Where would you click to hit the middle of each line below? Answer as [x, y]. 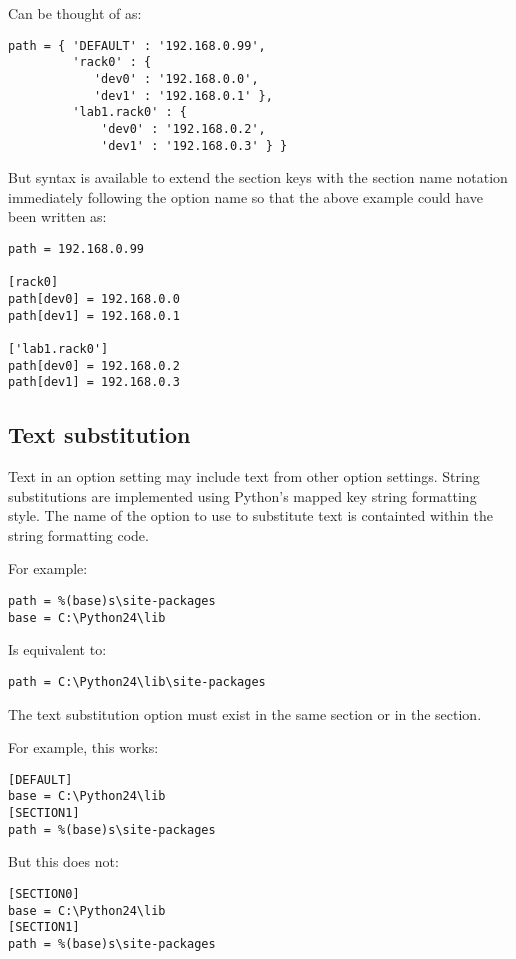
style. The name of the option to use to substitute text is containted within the [250, 515]
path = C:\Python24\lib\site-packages [137, 681]
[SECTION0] [44, 894]
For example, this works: [83, 747]
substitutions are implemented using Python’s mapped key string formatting [242, 495]
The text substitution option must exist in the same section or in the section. [245, 713]
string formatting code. [78, 534]
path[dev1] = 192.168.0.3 [94, 382]
